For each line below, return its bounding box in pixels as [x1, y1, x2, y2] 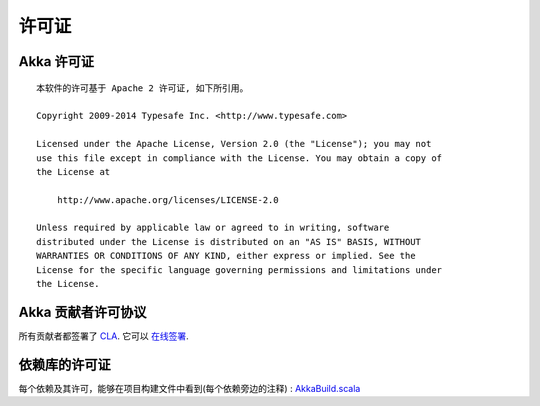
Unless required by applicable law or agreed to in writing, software [36, 222, 390, 234]
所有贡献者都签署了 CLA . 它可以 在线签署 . [18, 330, 189, 342]
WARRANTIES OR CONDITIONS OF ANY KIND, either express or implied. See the [36, 250, 416, 262]
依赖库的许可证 [18, 356, 111, 373]
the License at [36, 166, 111, 177]
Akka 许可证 [18, 53, 95, 70]
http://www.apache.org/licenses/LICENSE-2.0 [56, 194, 279, 205]
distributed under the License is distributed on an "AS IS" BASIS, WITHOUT [36, 236, 422, 247]
